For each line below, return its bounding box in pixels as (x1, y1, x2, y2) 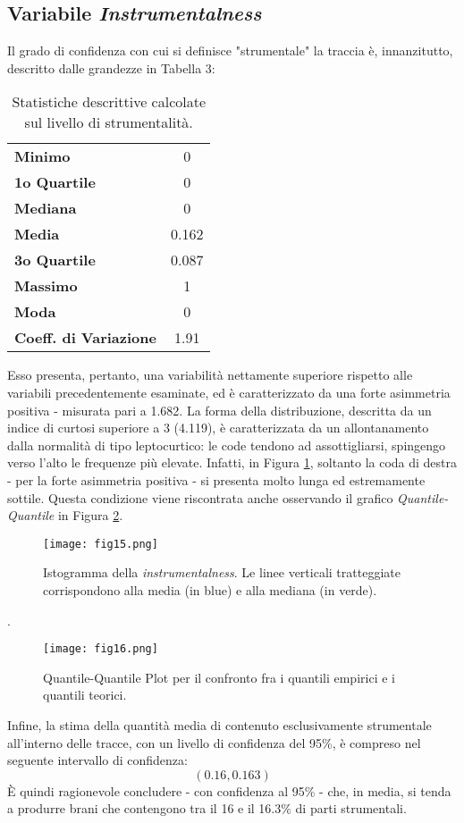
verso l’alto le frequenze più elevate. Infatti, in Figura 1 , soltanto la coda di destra (7, 453, 458, 472)
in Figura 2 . (57, 506, 123, 525)
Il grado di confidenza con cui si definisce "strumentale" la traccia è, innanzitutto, (7, 41, 453, 60)
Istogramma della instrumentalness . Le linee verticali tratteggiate (43, 563, 401, 582)
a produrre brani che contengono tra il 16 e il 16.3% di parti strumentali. (7, 799, 407, 818)
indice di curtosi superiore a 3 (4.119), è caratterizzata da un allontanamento (7, 418, 429, 437)
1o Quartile (14, 172, 96, 193)
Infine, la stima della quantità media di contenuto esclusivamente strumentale (7, 716, 432, 735)
